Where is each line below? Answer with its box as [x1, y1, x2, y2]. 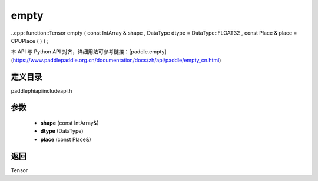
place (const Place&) [40, 136, 91, 143]
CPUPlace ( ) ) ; [11, 37, 49, 44]
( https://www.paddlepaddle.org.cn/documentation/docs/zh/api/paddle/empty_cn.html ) [11, 56, 221, 63]
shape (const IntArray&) [40, 119, 99, 126]
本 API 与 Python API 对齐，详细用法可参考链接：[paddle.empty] [11, 48, 167, 55]
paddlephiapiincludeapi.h [11, 87, 72, 94]
